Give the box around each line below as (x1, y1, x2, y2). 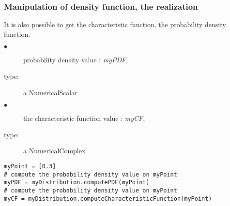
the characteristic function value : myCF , (23, 113, 145, 123)
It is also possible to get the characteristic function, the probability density (4, 19, 226, 29)
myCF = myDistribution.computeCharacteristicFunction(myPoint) (4, 195, 212, 202)
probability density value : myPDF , (23, 55, 128, 65)
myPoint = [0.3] (4, 162, 56, 170)
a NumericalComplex (23, 146, 86, 156)
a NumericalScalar (23, 87, 77, 97)
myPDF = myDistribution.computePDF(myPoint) (4, 179, 150, 186)
